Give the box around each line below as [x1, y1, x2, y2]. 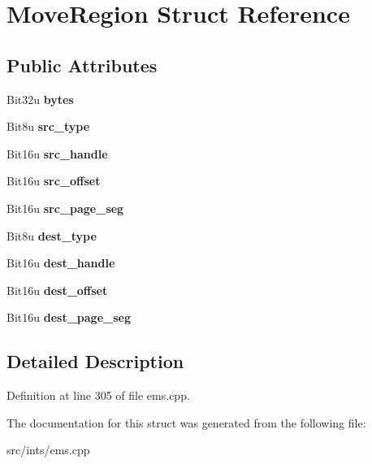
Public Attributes [6, 52, 158, 77]
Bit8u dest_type [6, 227, 97, 244]
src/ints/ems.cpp [6, 441, 90, 458]
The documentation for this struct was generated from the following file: [6, 414, 366, 431]
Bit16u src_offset [6, 172, 101, 189]
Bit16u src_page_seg [6, 199, 124, 216]
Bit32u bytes [6, 90, 74, 107]
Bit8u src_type [6, 118, 90, 135]
